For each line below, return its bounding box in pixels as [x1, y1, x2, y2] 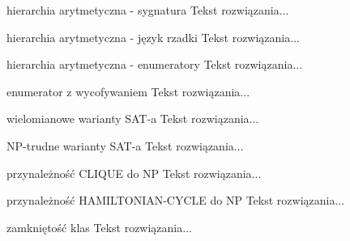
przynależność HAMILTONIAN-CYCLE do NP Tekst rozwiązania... [6, 192, 345, 209]
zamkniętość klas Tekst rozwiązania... [6, 218, 192, 235]
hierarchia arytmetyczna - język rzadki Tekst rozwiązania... [6, 28, 300, 45]
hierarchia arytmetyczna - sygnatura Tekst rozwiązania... [6, 2, 289, 18]
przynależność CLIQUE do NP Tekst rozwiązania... [6, 164, 262, 181]
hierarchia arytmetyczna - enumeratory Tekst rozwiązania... [6, 56, 303, 73]
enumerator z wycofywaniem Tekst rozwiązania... [6, 82, 250, 99]
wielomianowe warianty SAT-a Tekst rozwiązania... [6, 110, 259, 127]
